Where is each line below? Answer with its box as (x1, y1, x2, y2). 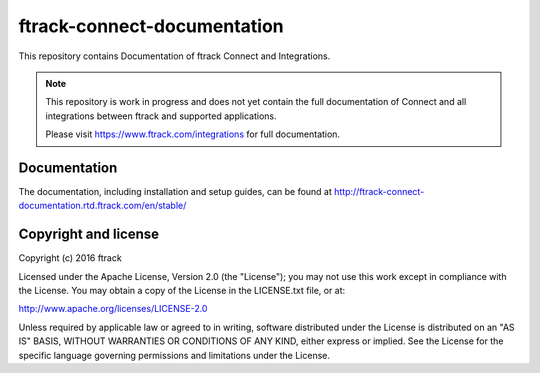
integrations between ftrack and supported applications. (45, 110, 277, 122)
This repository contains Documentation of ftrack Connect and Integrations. (18, 50, 331, 62)
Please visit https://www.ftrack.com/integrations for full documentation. (45, 128, 340, 140)
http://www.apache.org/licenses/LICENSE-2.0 (18, 303, 208, 315)
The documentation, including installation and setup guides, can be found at (18, 186, 332, 198)
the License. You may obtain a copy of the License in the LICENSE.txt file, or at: (18, 285, 346, 297)
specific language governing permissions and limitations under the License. (18, 349, 330, 361)
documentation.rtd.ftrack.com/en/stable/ (18, 200, 187, 212)
